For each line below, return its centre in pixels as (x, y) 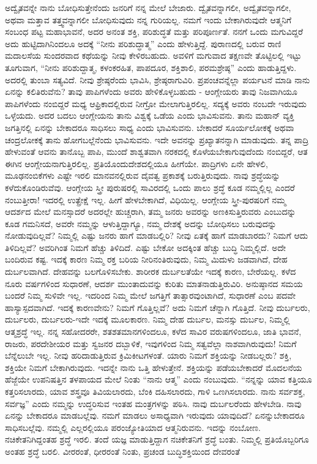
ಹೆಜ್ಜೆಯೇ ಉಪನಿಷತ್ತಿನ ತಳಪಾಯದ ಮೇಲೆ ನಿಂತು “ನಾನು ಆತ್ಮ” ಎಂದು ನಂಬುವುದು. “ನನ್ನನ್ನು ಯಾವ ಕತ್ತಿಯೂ (158, 379)
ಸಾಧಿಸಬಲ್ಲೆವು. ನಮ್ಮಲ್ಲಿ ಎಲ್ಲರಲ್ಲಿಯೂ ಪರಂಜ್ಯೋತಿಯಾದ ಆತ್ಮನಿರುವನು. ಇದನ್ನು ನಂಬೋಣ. (133, 427)
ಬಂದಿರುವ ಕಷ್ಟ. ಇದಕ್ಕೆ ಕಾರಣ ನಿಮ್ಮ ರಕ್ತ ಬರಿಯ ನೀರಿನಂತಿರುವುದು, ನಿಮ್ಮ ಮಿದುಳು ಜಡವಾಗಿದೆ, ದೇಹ (146, 259)
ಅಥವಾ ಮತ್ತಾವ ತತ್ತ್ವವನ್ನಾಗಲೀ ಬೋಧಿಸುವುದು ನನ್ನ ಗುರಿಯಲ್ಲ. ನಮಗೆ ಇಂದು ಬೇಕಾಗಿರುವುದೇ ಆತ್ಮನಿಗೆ (148, 19)
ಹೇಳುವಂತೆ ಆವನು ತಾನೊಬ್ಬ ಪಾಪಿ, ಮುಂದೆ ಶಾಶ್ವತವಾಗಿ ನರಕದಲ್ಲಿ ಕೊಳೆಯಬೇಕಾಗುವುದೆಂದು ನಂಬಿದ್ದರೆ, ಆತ (156, 152)
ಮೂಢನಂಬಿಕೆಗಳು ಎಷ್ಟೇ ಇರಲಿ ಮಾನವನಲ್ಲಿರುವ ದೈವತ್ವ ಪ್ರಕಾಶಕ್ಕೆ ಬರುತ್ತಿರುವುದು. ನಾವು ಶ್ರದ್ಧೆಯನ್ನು (143, 175)
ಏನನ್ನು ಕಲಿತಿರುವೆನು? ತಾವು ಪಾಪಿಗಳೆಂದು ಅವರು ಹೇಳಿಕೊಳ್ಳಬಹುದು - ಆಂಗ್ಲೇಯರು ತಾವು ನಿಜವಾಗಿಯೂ (151, 92)
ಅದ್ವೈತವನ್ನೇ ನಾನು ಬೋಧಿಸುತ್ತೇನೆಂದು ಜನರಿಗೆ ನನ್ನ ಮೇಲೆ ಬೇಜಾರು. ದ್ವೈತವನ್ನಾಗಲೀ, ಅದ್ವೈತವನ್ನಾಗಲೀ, (148, 7)
